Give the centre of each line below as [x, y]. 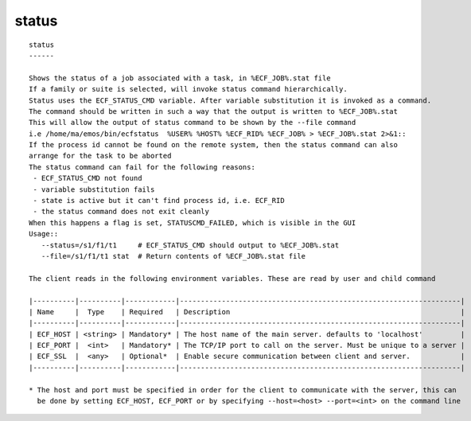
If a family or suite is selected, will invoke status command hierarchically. [188, 89]
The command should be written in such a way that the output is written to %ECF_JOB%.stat [213, 111]
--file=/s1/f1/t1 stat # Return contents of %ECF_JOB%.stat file [173, 256]
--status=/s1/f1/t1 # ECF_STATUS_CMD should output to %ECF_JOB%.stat [190, 245]
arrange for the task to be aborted [100, 156]
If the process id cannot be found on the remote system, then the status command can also [213, 145]
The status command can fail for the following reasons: [142, 167]
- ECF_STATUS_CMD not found [88, 178]
